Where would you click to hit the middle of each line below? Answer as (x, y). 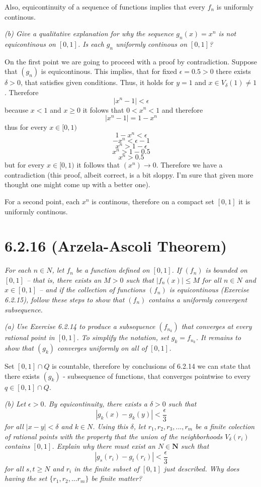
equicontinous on (30, 44)
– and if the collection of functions (92, 290)
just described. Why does (201, 468)
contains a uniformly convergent (198, 300)
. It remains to (219, 337)
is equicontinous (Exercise (209, 290)
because (17, 109)
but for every (25, 165)
